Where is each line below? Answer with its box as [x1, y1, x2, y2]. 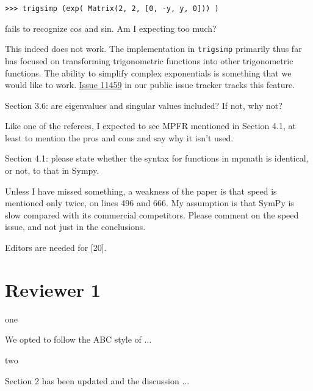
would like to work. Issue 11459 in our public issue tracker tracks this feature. [5, 78, 295, 91]
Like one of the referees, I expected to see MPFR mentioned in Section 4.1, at [5, 119, 296, 132]
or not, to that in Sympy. [5, 164, 99, 177]
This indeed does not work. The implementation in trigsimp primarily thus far [5, 42, 302, 55]
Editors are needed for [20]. [5, 241, 107, 254]
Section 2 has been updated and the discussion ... [5, 374, 190, 387]
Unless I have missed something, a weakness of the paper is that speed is [5, 184, 277, 197]
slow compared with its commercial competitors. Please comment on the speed [5, 208, 299, 221]
